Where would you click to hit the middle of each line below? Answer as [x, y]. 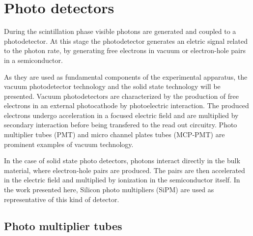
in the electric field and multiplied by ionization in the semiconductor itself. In [122, 180]
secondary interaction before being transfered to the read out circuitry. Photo [121, 125]
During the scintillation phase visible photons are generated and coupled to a [120, 31]
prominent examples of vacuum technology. [69, 144]
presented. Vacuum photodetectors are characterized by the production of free [121, 96]
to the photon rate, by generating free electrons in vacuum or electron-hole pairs [125, 50]
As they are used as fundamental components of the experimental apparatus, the [126, 76]
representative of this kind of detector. [62, 199]
